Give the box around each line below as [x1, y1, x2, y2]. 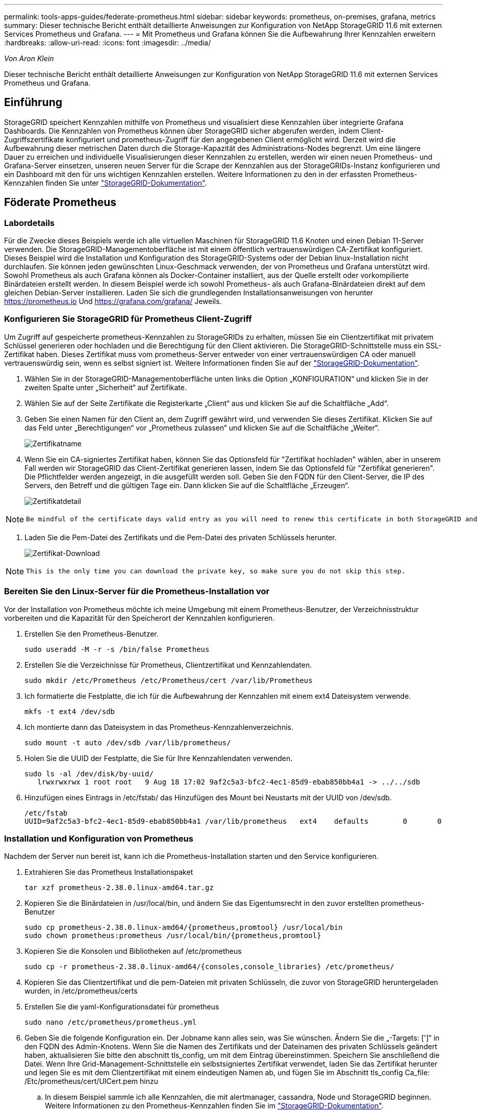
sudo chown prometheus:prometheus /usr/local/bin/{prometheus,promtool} [24, 931, 321, 940]
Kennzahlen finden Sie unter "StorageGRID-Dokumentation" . [4, 178, 207, 187]
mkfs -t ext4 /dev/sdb [24, 707, 115, 716]
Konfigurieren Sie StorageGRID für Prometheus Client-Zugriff [4, 314, 252, 324]
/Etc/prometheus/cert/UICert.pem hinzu [24, 1077, 158, 1086]
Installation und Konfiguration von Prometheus [4, 833, 193, 844]
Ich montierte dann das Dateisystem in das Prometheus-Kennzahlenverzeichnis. [24, 722, 293, 731]
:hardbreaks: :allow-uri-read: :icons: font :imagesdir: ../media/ [4, 38, 211, 47]
